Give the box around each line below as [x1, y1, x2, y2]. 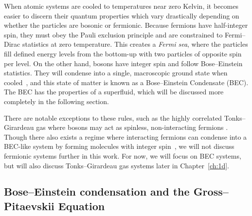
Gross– [193, 184, 229, 199]
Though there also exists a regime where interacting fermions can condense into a [4, 131, 247, 142]
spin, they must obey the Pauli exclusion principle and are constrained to [4, 29, 223, 39]
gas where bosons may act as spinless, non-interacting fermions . [36, 122, 228, 132]
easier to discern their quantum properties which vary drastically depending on [4, 10, 239, 20]
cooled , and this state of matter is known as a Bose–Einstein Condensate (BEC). [4, 77, 249, 87]
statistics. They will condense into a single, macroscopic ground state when [4, 68, 228, 78]
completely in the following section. [4, 96, 109, 106]
